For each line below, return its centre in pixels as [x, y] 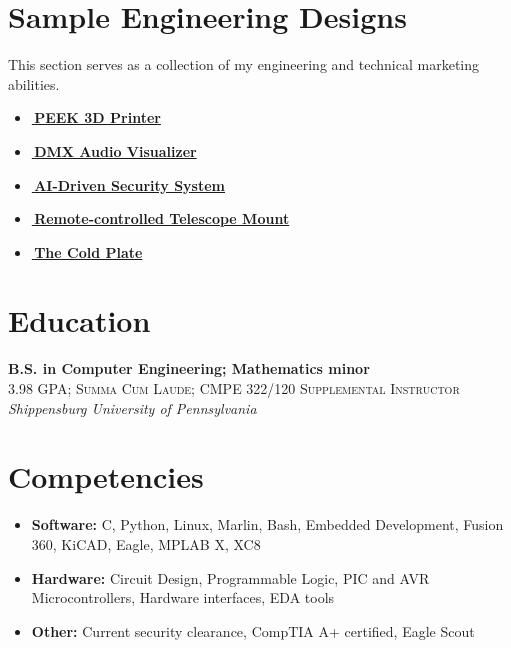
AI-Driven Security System [130, 184]
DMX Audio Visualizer [115, 150]
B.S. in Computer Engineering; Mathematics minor [189, 368]
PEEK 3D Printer [97, 117]
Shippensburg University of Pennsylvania [132, 407]
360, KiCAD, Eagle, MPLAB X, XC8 [146, 543]
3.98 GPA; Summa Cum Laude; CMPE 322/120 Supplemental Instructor [234, 388]
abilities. [34, 83]
